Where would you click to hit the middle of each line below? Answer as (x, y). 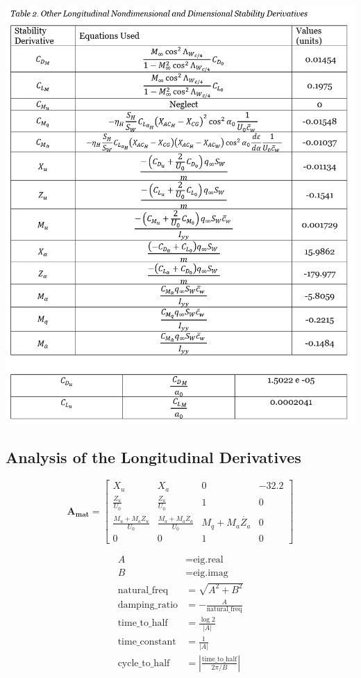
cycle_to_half (144, 663)
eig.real (208, 560)
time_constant (147, 642)
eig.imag (211, 573)
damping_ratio (148, 605)
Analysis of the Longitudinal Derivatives (153, 457)
